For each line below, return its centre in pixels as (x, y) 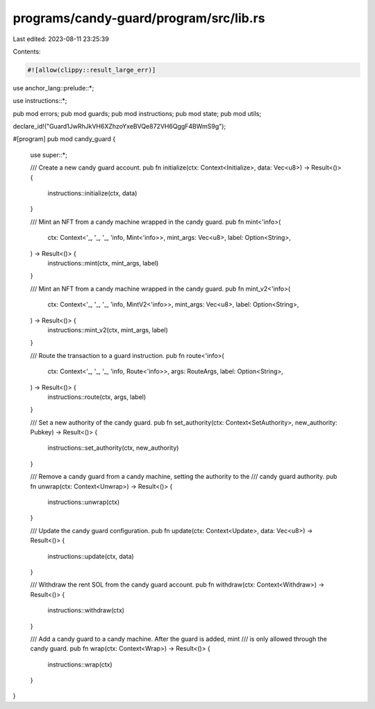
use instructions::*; (40, 101)
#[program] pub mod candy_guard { (64, 139)
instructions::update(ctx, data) (91, 556)
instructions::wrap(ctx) (80, 665)
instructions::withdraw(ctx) (86, 610)
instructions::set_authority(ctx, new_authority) (113, 448)
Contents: (27, 51)
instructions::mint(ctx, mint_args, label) (103, 263)
